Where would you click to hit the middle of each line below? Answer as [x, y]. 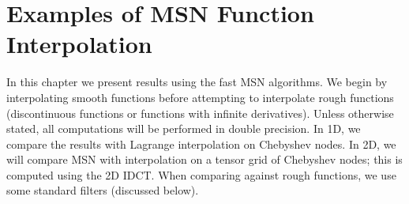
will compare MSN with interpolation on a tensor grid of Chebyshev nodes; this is [204, 159]
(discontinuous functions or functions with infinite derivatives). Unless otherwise [200, 113]
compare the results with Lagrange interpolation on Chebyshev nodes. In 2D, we [201, 144]
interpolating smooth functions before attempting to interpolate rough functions [200, 97]
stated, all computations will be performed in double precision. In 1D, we [184, 128]
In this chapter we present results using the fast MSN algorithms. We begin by [197, 82]
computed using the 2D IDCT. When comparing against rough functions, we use [201, 174]
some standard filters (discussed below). [103, 190]
